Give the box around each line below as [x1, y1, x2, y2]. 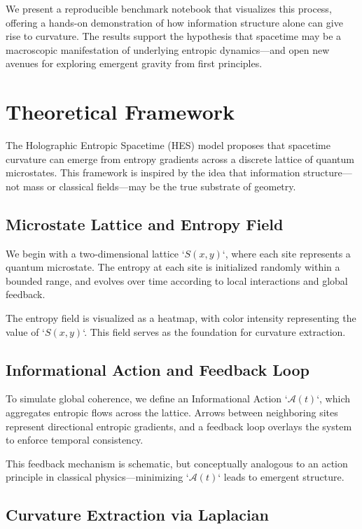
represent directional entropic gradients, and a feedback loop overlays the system [6, 418, 352, 433]
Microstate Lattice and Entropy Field [6, 213, 284, 234]
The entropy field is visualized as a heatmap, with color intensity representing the [6, 311, 356, 325]
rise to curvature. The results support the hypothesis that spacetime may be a [6, 29, 342, 43]
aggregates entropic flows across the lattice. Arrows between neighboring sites [6, 405, 338, 420]
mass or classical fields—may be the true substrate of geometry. [22, 178, 296, 193]
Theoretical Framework [6, 97, 235, 126]
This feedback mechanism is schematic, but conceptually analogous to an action [6, 456, 348, 470]
